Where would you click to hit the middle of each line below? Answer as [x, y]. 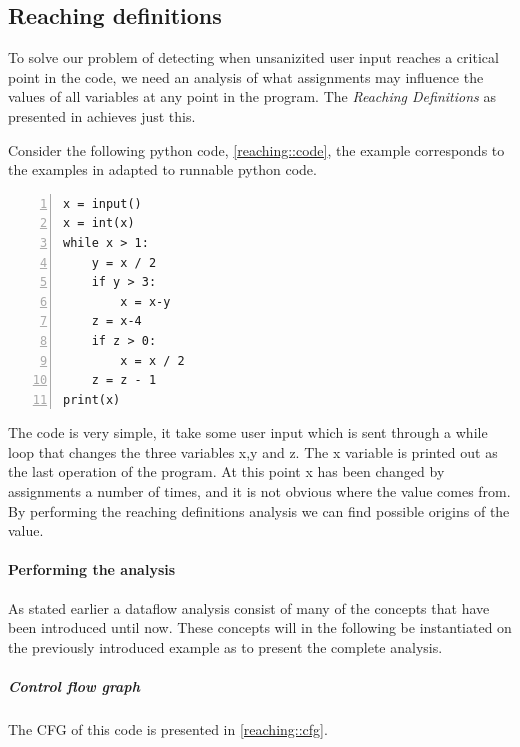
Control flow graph [74, 686]
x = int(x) [99, 223]
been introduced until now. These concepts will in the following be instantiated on [260, 627]
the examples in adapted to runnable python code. [162, 169]
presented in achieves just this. [102, 115]
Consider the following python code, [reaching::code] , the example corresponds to [256, 149]
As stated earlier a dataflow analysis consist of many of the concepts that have [249, 607]
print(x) [92, 399]
